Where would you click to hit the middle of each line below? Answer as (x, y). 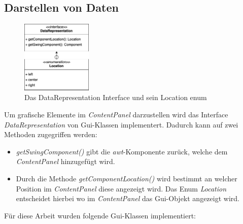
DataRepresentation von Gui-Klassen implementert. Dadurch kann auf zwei (121, 124)
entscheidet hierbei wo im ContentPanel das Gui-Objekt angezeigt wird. (128, 198)
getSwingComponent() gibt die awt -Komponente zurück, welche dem (122, 151)
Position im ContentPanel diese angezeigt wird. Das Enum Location (121, 188)
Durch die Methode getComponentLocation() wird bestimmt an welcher (127, 178)
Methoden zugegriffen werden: (51, 134)
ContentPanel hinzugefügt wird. (65, 161)
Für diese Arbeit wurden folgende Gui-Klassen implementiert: (100, 215)
